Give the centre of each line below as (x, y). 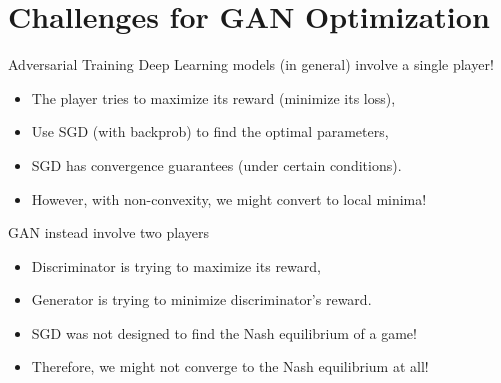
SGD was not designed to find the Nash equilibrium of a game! (224, 332)
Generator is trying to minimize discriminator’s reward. (201, 299)
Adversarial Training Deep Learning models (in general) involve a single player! (251, 64)
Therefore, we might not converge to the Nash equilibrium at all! (230, 366)
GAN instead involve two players (108, 232)
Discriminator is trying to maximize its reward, (176, 265)
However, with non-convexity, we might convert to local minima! (229, 198)
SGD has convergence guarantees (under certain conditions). (216, 164)
